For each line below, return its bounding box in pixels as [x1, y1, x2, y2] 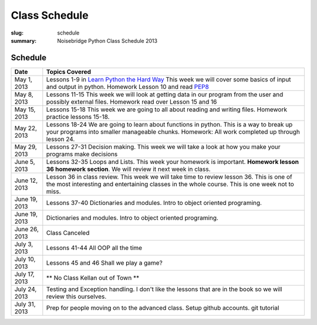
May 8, [14, 90, 33, 98]
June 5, [14, 158, 35, 166]
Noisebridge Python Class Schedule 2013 [57, 37, 158, 44]
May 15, [14, 105, 36, 114]
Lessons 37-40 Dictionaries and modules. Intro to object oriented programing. [46, 199, 262, 207]
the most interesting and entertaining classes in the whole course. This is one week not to [46, 180, 295, 188]
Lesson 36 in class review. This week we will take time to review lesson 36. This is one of [46, 173, 293, 181]
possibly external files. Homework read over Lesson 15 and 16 [46, 97, 217, 105]
